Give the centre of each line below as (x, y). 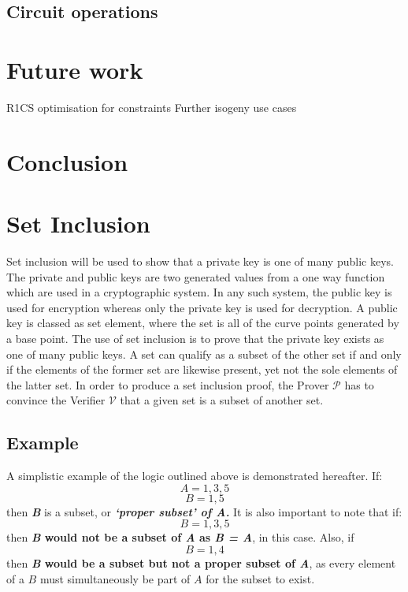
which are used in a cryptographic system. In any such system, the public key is (199, 292)
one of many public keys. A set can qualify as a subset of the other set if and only (204, 354)
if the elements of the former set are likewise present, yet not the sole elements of (202, 369)
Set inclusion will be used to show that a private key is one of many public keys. (200, 261)
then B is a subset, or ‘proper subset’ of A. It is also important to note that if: (204, 511)
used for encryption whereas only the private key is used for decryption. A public (202, 307)
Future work (75, 69)
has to (359, 384)
